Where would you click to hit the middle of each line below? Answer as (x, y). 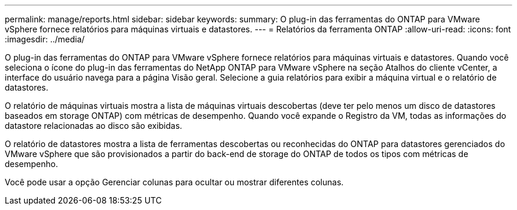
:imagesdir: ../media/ (45, 39)
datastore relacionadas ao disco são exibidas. (94, 126)
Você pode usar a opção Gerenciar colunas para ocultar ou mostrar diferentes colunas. (174, 182)
